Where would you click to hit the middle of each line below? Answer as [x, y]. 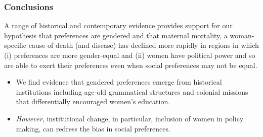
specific [15, 45]
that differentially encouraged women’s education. [93, 101]
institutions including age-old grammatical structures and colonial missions [132, 91]
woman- [242, 35]
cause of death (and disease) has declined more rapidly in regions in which [144, 45]
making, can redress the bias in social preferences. [93, 128]
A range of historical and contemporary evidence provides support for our [118, 25]
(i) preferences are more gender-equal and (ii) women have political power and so [130, 55]
